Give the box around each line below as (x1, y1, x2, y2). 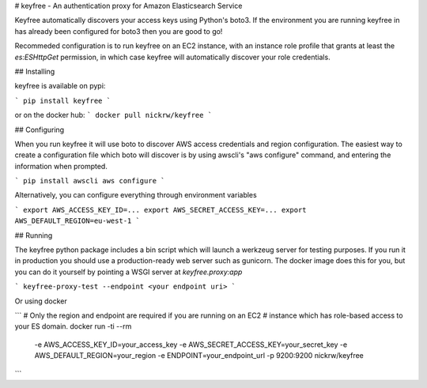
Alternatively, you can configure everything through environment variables (14, 190, 257, 200)
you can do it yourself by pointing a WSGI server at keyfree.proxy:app (14, 267, 243, 277)
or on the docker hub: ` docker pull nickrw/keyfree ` (14, 111, 213, 120)
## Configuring (14, 125, 65, 134)
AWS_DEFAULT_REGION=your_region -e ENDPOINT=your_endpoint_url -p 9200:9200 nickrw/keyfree (34, 351, 364, 360)
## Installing (14, 66, 55, 76)
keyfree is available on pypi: (14, 81, 106, 91)
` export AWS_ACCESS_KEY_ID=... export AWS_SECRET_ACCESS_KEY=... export (14, 205, 308, 214)
